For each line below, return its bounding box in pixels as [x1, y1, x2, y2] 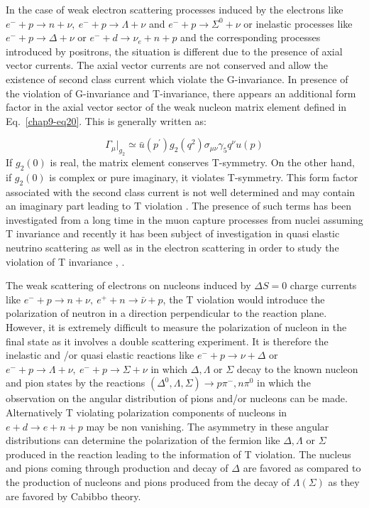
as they [328, 474, 360, 489]
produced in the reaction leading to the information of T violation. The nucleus [6, 446, 351, 461]
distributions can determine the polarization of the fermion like [6, 433, 280, 448]
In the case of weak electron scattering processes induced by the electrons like [6, 2, 343, 16]
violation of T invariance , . [6, 254, 125, 269]
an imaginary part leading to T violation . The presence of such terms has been [6, 198, 351, 213]
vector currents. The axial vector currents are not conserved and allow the [6, 58, 328, 72]
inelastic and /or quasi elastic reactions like [6, 347, 194, 362]
